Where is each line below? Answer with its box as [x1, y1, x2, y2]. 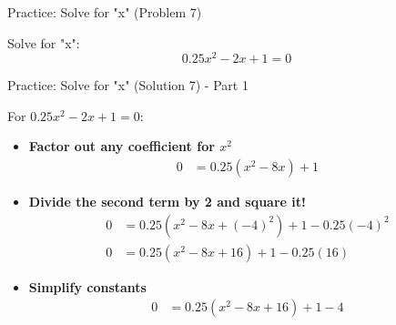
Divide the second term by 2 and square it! [28, 192, 306, 211]
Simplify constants [28, 277, 147, 296]
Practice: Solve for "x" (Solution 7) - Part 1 [7, 76, 249, 95]
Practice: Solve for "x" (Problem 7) [7, 3, 202, 21]
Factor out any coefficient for [28, 137, 215, 156]
